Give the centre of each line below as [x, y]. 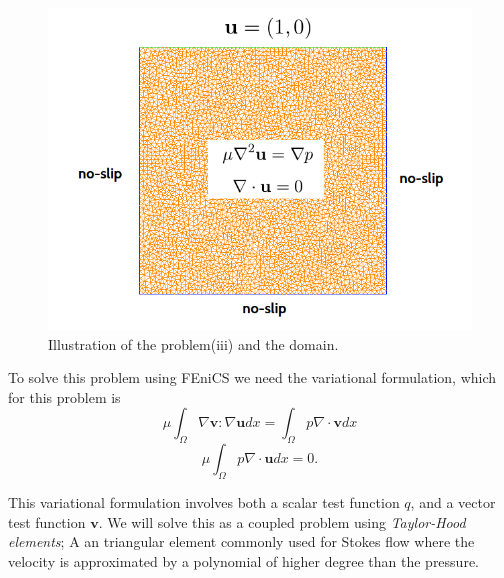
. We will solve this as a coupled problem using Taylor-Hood [282, 521]
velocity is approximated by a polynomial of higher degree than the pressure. [244, 560]
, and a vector [453, 501]
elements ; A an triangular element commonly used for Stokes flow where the [241, 541]
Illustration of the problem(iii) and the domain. [193, 343]
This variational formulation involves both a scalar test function [204, 501]
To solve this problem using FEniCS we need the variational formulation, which [252, 377]
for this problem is [64, 396]
